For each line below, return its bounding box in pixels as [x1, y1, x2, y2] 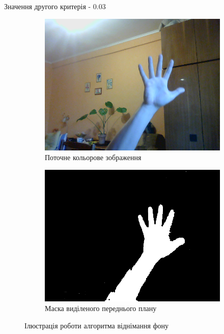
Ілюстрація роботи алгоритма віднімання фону [24, 320, 169, 330]
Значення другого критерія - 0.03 [4, 1, 106, 11]
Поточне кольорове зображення [45, 152, 142, 163]
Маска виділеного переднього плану [45, 303, 157, 314]
